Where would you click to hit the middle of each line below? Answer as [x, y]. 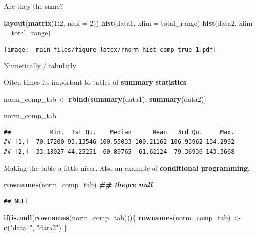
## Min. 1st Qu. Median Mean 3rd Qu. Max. [119, 132]
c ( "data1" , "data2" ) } [36, 227]
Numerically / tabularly [40, 65]
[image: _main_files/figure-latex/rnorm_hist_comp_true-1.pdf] [110, 50]
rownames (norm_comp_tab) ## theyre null [78, 184]
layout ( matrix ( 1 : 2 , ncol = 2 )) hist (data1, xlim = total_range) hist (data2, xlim [128, 22]
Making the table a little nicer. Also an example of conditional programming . [127, 168]
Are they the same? [34, 6]
